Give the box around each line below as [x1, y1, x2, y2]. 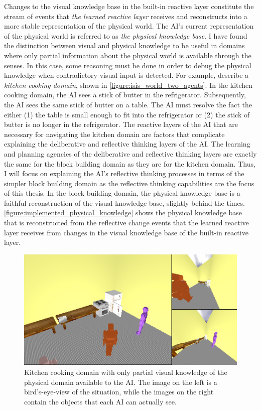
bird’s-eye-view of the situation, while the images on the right [24, 386, 214, 397]
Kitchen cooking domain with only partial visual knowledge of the [24, 366, 227, 377]
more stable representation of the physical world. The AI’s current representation [4, 21, 254, 31]
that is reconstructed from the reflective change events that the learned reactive [4, 217, 249, 228]
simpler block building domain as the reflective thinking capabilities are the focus [4, 178, 254, 188]
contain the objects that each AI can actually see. [24, 396, 177, 406]
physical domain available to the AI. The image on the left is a [24, 376, 217, 387]
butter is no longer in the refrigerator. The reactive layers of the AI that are [4, 119, 238, 129]
